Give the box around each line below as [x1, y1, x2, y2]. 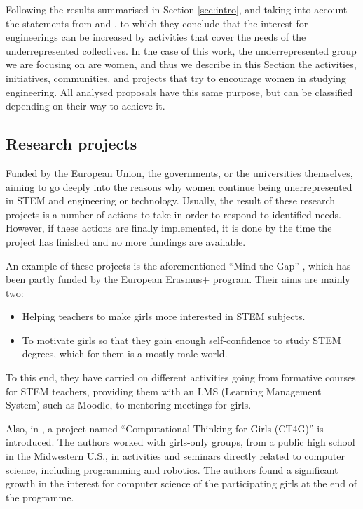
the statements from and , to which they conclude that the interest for [6, 15, 308, 30]
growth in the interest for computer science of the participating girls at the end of [6, 476, 357, 491]
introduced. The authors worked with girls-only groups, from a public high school [6, 435, 355, 449]
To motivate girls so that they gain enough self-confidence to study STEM [22, 332, 341, 347]
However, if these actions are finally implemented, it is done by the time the [6, 220, 332, 235]
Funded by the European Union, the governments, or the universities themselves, [6, 165, 353, 180]
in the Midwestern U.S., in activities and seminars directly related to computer [6, 449, 345, 463]
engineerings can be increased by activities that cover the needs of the [6, 29, 306, 44]
